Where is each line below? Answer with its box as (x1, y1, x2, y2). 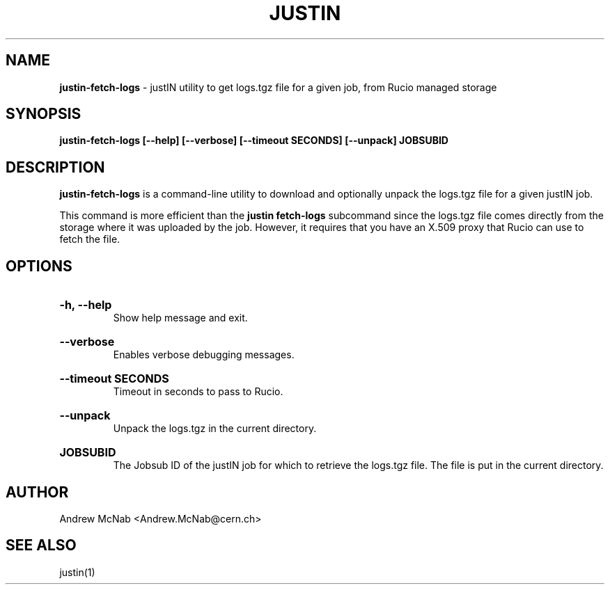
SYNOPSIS (6, 105, 81, 123)
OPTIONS (6, 257, 72, 275)
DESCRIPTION (6, 158, 105, 176)
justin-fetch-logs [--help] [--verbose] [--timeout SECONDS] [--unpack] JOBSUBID (59, 134, 448, 147)
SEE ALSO (6, 536, 77, 555)
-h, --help (59, 298, 112, 312)
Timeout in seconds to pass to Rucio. (113, 385, 283, 398)
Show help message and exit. (113, 312, 248, 324)
